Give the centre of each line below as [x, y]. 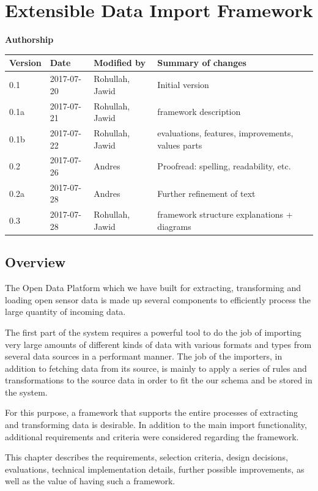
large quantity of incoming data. [65, 312]
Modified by [120, 63]
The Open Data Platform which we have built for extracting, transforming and [153, 288]
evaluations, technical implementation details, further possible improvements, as [155, 469]
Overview [35, 262]
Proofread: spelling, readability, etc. [224, 166]
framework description [199, 112]
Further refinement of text [206, 193]
